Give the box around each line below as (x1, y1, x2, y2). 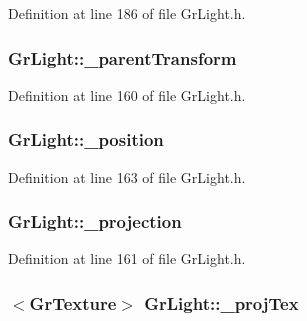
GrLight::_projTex (144, 290, 299, 315)
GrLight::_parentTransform (8, 45, 237, 70)
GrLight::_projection (8, 209, 182, 234)
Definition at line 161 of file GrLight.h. (8, 248, 246, 269)
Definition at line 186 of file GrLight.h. (8, 3, 246, 23)
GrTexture (29, 290, 117, 315)
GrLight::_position (8, 127, 164, 152)
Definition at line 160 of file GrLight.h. (8, 84, 246, 105)
